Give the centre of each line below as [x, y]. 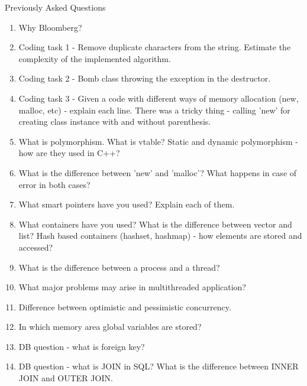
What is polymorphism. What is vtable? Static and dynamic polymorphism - [158, 141]
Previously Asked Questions [55, 7]
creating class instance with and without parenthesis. [115, 121]
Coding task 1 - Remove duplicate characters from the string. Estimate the [155, 47]
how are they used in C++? [69, 153]
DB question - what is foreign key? [82, 346]
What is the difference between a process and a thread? [119, 267]
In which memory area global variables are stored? [110, 327]
